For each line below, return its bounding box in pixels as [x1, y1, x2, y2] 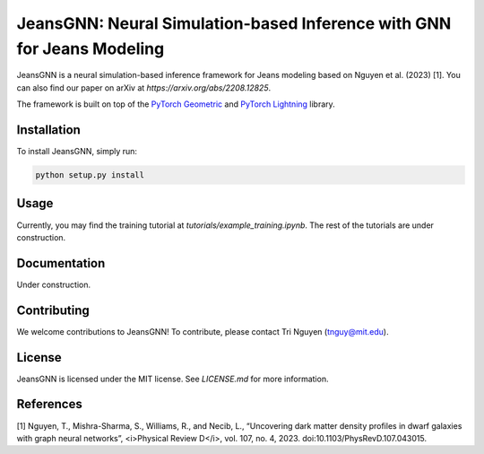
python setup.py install [35, 170, 145, 180]
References [16, 397, 82, 412]
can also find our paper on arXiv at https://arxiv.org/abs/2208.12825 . [16, 82, 272, 93]
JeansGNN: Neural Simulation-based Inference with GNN [16, 13, 452, 33]
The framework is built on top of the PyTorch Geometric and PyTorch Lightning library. [16, 99, 335, 109]
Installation [16, 122, 81, 137]
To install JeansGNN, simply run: [16, 146, 138, 157]
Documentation [16, 256, 106, 271]
